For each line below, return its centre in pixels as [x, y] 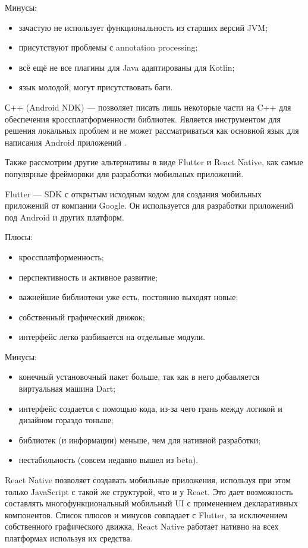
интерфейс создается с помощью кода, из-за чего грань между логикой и [150, 408]
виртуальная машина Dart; [67, 388]
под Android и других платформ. [65, 217]
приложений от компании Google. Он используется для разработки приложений [149, 205]
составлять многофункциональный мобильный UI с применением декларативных [152, 503]
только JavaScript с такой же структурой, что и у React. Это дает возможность [149, 491]
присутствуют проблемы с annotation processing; [108, 47]
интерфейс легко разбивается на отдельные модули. [112, 337]
